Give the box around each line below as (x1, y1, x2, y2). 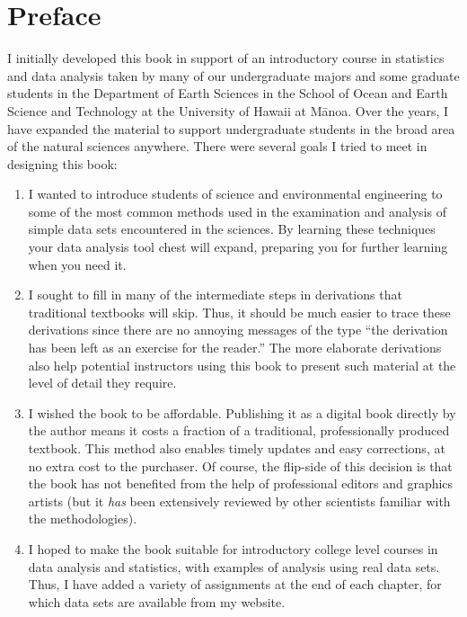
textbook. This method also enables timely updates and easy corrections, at (28, 439, 445, 457)
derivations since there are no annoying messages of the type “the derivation (28, 320, 448, 339)
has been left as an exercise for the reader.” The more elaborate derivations (28, 338, 442, 357)
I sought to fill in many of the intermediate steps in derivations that (28, 285, 402, 304)
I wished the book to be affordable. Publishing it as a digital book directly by (28, 403, 456, 422)
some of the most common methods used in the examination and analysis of (28, 201, 446, 220)
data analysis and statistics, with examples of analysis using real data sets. (28, 557, 440, 576)
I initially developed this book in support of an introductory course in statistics (7, 49, 445, 67)
